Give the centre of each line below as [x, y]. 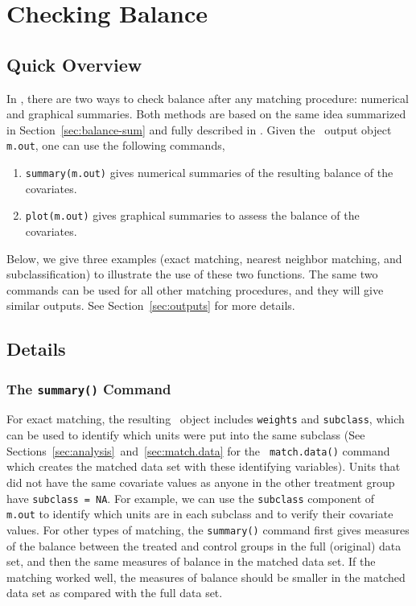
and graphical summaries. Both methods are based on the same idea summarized [206, 114]
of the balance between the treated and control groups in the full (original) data [204, 545]
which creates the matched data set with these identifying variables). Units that [204, 466]
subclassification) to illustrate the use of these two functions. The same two [192, 274]
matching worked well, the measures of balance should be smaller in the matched [206, 577]
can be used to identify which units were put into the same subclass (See [186, 435]
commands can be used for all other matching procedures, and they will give [195, 289]
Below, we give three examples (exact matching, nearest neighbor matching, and [204, 258]
